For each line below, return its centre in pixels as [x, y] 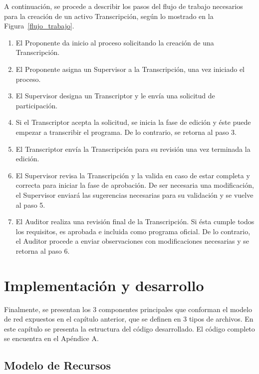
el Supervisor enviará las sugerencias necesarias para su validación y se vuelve [134, 194]
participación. [37, 105]
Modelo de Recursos [57, 365]
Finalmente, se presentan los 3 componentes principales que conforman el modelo [128, 309]
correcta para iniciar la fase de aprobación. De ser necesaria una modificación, [135, 185]
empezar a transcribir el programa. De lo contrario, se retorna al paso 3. [126, 132]
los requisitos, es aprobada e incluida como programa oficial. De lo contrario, [133, 231]
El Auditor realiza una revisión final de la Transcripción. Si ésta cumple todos [135, 221]
